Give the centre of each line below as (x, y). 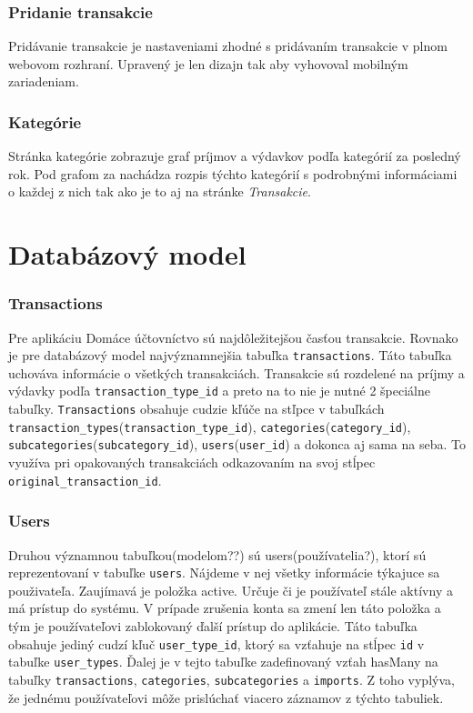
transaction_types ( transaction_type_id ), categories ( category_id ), (210, 426)
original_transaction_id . (85, 480)
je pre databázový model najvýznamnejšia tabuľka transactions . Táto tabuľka (230, 355)
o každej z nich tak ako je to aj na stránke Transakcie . (160, 191)
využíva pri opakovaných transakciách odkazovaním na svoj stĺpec (192, 462)
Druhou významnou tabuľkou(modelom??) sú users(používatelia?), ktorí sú (217, 554)
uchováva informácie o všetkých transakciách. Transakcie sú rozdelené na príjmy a (236, 372)
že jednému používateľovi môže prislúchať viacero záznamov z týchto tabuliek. (226, 697)
